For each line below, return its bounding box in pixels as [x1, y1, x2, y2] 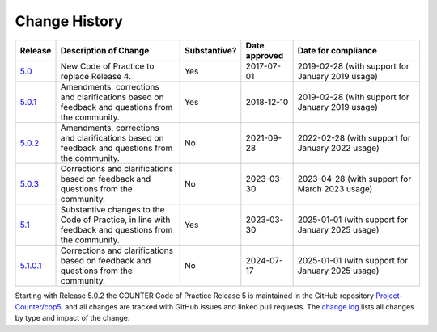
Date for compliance [297, 44, 378, 56]
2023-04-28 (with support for [297, 173, 412, 184]
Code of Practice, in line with [60, 214, 171, 225]
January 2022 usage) [297, 142, 380, 153]
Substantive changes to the [60, 204, 165, 215]
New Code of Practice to [60, 61, 155, 72]
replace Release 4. [60, 70, 131, 82]
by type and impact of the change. [15, 313, 130, 323]
